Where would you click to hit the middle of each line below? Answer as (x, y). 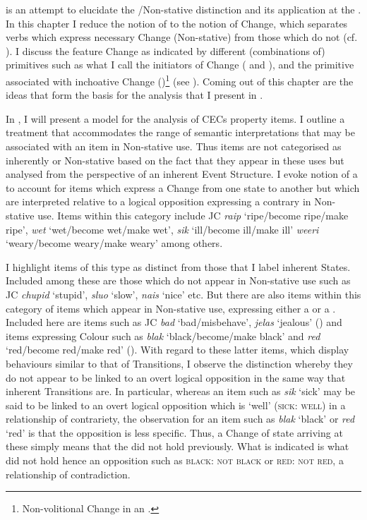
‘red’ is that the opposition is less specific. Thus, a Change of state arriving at (174, 432)
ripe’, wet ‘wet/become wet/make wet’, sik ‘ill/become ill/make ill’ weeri (162, 229)
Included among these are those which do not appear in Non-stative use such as (178, 280)
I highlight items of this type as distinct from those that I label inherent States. (178, 266)
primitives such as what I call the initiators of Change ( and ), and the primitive (180, 65)
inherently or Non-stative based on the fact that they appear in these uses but (175, 160)
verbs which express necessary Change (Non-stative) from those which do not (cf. (182, 37)
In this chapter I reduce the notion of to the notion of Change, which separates (177, 23)
